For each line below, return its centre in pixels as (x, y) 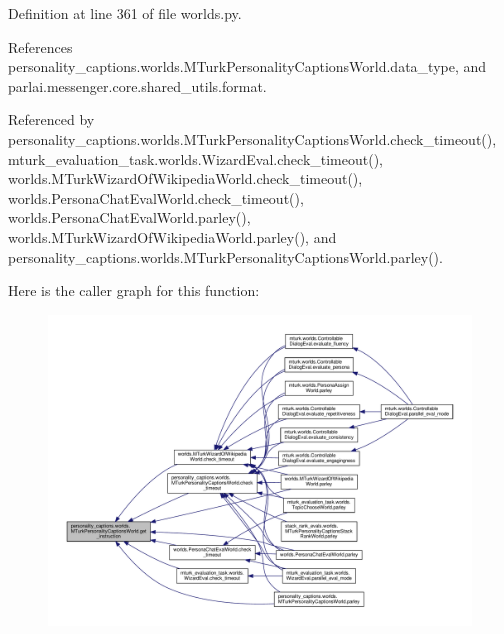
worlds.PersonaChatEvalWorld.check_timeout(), (156, 197)
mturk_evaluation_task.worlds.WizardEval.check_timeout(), (196, 158)
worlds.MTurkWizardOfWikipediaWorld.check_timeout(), (185, 178)
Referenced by (51, 119)
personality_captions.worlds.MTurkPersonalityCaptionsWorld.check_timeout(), (252, 138)
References (40, 46)
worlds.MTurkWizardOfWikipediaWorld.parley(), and (172, 236)
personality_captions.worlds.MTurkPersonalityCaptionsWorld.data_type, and (247, 66)
